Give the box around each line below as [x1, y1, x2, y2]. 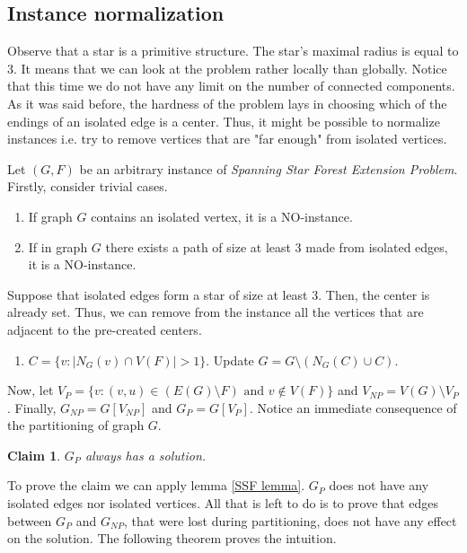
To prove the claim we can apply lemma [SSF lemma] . [7, 476, 305, 495]
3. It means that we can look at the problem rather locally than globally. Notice [7, 58, 447, 77]
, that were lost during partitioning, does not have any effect [124, 511, 457, 530]
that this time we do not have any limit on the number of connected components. [7, 76, 455, 95]
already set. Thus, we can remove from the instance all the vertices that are [7, 303, 424, 321]
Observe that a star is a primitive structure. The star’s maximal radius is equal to [7, 41, 459, 60]
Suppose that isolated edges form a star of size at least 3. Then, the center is [7, 285, 430, 303]
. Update [206, 350, 254, 369]
